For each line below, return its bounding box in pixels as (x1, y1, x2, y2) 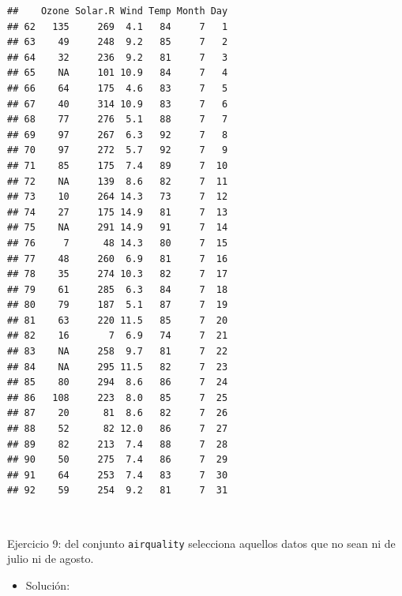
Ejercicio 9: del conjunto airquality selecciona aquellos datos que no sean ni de (7, 534, 396, 551)
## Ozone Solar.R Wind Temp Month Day (7, 6, 228, 17)
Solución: (25, 576, 70, 593)
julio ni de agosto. (7, 550, 94, 567)
